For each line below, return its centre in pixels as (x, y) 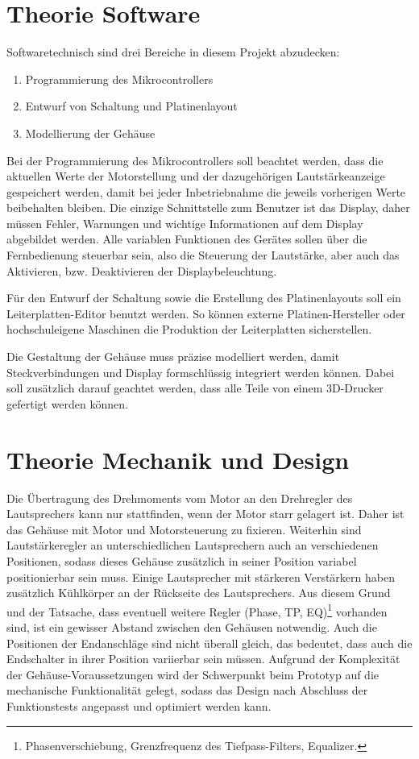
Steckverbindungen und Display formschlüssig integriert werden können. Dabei (201, 372)
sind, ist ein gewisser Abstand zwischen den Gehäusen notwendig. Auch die (192, 626)
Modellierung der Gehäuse (90, 133)
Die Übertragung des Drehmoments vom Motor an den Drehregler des (180, 498)
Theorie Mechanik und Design (178, 459)
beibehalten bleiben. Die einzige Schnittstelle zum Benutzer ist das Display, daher (208, 207)
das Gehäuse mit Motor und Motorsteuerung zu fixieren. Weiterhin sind (184, 529)
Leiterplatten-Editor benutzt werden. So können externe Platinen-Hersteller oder (206, 313)
